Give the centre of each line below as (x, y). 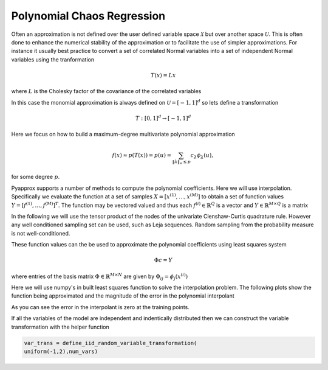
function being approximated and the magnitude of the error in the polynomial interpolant (123, 296)
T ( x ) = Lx (163, 75)
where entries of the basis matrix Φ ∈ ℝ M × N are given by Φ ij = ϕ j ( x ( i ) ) (100, 277)
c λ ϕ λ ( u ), (202, 156)
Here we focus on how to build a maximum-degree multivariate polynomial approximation (123, 134)
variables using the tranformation (53, 59)
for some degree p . (36, 177)
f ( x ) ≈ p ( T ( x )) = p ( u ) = (142, 155)
